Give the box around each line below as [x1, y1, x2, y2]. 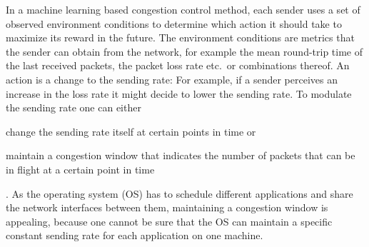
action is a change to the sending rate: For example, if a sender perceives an [6, 71, 338, 86]
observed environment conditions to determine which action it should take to [6, 16, 342, 31]
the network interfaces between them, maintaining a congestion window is [6, 200, 328, 215]
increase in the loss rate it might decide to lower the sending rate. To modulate [6, 86, 352, 101]
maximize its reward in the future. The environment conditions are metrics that [6, 30, 355, 45]
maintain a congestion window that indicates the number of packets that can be [6, 148, 355, 163]
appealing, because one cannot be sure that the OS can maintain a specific [6, 213, 333, 228]
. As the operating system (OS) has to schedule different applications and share [6, 186, 353, 201]
